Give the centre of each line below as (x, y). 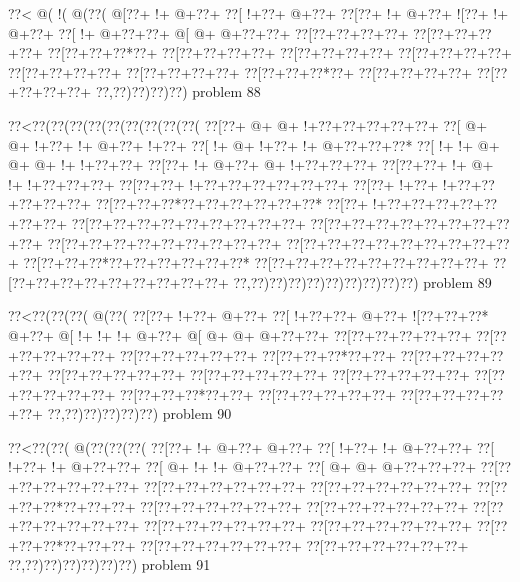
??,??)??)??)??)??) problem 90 (139, 413)
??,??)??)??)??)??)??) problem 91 (109, 564)
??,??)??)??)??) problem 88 (178, 91)
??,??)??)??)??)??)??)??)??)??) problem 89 (362, 281)
